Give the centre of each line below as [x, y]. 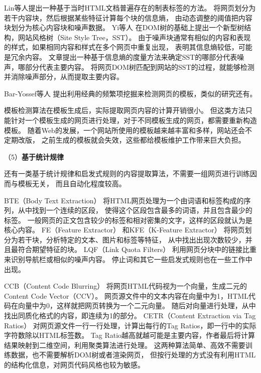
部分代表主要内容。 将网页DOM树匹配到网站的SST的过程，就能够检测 [140, 67]
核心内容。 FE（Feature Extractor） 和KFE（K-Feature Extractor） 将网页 [124, 230]
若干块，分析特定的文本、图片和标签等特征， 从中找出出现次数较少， [132, 239]
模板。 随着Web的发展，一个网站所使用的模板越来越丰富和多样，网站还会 [124, 130]
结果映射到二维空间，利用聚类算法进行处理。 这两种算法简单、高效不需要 [125, 345]
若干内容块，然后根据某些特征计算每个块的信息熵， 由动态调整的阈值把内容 [128, 17]
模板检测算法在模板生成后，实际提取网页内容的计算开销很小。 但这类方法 [125, 110]
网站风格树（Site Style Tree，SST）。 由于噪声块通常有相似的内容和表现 [134, 37]
